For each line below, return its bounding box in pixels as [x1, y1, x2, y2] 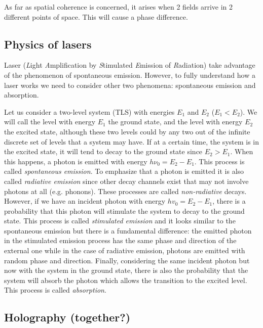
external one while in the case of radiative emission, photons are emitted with [4, 245, 245, 256]
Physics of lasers [4, 36, 92, 52]
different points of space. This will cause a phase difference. [4, 11, 188, 22]
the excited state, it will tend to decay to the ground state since [4, 146, 203, 157]
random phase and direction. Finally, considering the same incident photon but [4, 255, 250, 265]
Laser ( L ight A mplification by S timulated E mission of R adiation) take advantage [4, 60, 255, 70]
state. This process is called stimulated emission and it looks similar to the [4, 215, 236, 226]
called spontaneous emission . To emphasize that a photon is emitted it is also [4, 166, 244, 176]
